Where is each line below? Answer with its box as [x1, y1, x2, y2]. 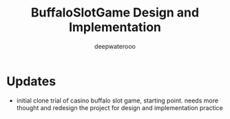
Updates [6, 74, 56, 89]
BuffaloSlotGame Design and [30, 5, 200, 21]
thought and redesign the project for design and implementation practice [16, 103, 223, 111]
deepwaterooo [94, 42, 136, 50]
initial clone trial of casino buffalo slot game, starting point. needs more [16, 96, 218, 105]
